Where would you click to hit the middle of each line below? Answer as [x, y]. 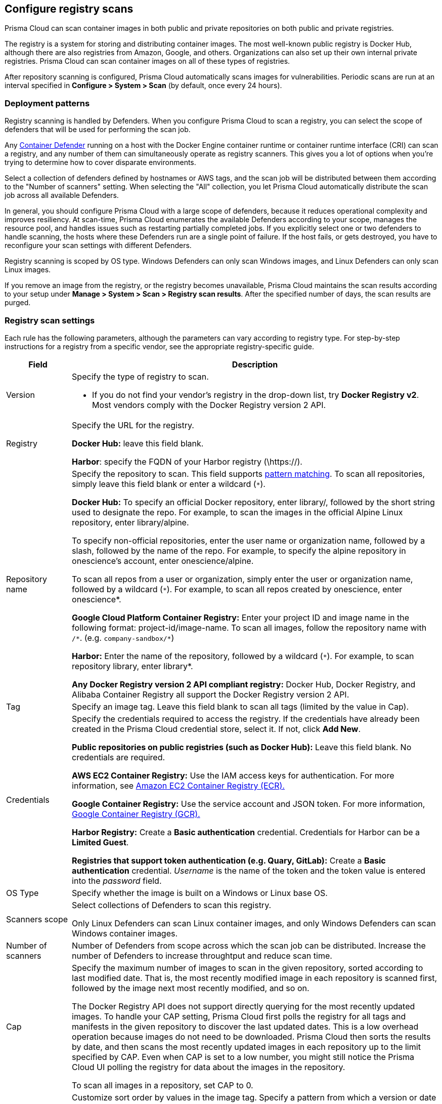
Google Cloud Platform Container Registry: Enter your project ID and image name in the [241, 617]
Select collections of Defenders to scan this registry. [172, 905]
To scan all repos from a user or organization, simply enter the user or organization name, [242, 579]
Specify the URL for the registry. [133, 425]
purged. [18, 303]
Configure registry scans [69, 9]
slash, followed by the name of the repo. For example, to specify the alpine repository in [239, 550]
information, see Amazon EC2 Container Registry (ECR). [178, 785]
